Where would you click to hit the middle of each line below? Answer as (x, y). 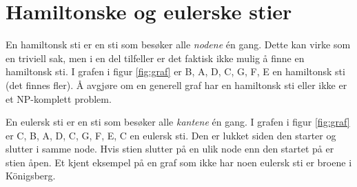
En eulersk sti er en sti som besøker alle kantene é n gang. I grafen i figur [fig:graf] (178, 122)
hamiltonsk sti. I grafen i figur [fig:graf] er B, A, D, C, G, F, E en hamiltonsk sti (175, 71)
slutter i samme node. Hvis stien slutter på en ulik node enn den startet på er (170, 149)
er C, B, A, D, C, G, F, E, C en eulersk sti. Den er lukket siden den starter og (171, 135)
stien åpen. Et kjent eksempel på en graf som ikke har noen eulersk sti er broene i (179, 162)
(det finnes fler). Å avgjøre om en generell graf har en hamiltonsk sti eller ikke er (176, 85)
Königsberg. (31, 176)
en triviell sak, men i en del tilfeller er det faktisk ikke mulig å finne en (155, 58)
